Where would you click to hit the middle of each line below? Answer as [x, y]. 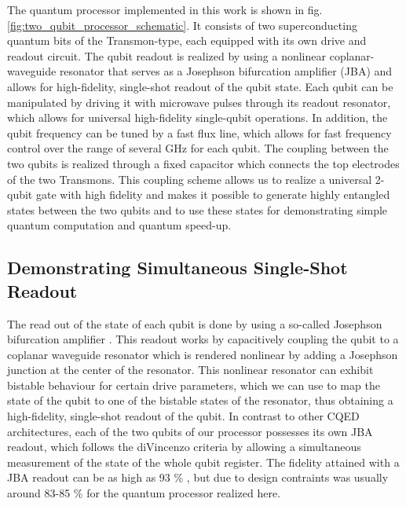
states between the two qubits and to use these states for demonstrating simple [198, 209]
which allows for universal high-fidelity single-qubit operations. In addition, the [198, 117]
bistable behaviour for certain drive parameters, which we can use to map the [194, 385]
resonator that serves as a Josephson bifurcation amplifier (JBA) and [226, 71]
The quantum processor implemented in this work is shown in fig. [165, 9]
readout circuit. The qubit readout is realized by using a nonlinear [166, 55]
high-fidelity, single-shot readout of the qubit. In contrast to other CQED [183, 416]
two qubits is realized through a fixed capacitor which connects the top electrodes [203, 163]
